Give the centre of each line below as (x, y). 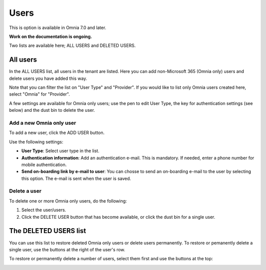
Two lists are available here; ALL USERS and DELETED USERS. (72, 46)
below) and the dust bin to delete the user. (52, 110)
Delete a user (25, 191)
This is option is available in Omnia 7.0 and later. (58, 28)
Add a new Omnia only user (43, 123)
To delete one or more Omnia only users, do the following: (68, 201)
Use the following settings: (36, 142)
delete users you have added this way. (48, 78)
